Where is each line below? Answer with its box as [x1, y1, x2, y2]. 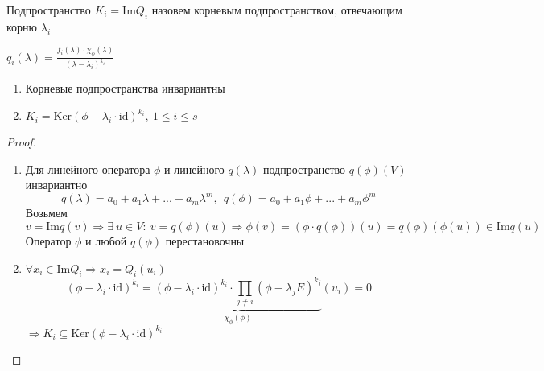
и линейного [164, 160, 225, 177]
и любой [85, 232, 127, 249]
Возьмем [25, 204, 68, 221]
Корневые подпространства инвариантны [25, 80, 225, 97]
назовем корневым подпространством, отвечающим [151, 2, 402, 18]
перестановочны [165, 232, 245, 249]
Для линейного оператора [25, 160, 150, 177]
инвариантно [25, 176, 88, 193]
